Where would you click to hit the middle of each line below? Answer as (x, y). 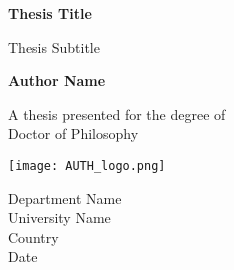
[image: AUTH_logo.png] (87, 165)
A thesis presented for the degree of (117, 113)
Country (33, 236)
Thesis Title (50, 13)
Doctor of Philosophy (73, 133)
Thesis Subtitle (54, 46)
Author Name (57, 80)
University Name (59, 217)
